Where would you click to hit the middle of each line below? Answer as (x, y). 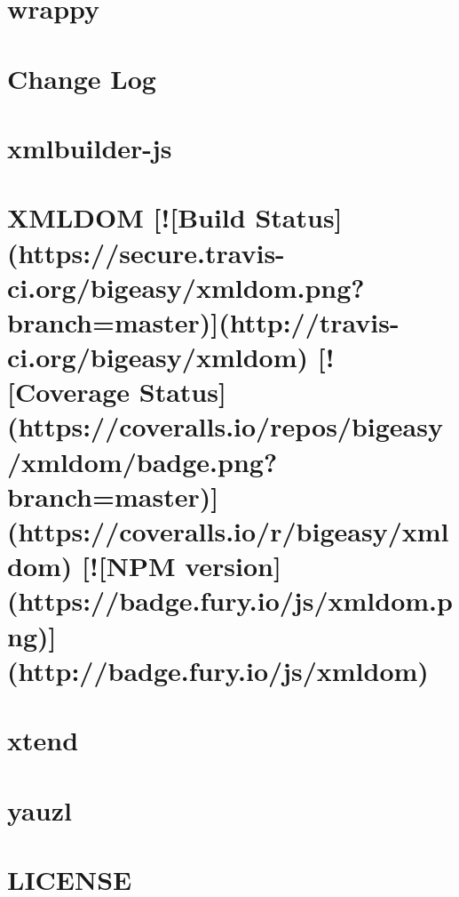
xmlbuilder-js (90, 147)
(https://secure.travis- (146, 252)
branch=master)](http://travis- (203, 321)
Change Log (82, 78)
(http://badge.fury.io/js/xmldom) (218, 670)
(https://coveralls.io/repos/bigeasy (225, 426)
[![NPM (129, 566)
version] (233, 566)
